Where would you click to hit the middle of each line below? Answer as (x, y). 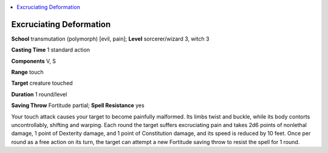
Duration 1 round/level (39, 94)
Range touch (27, 72)
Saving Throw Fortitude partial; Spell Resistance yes (78, 105)
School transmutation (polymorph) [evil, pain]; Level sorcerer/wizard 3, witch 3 (110, 39)
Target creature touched (42, 83)
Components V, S (33, 61)
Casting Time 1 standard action (51, 50)
